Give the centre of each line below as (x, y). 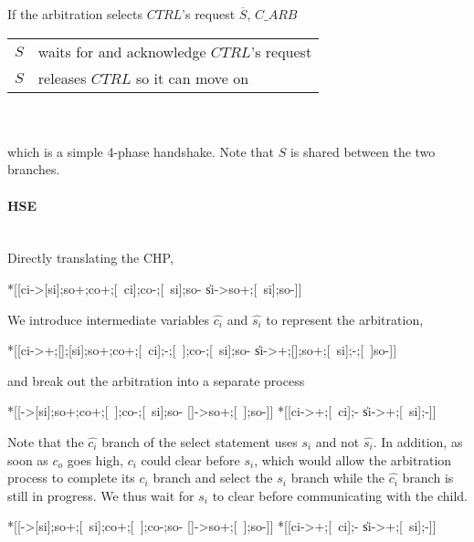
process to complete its (71, 478)
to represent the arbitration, (345, 319)
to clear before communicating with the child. (340, 495)
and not (337, 441)
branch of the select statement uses (200, 441)
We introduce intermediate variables (109, 319)
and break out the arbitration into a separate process (156, 380)
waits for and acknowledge (122, 51)
